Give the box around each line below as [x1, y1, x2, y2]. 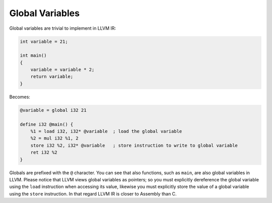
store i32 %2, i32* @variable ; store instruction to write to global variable [30, 143, 238, 148]
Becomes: [9, 94, 30, 100]
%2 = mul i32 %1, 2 [30, 136, 79, 141]
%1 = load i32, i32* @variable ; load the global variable [30, 128, 182, 134]
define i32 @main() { [20, 121, 74, 127]
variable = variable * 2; [30, 67, 95, 73]
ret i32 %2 [30, 150, 57, 156]
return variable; [30, 74, 74, 80]
